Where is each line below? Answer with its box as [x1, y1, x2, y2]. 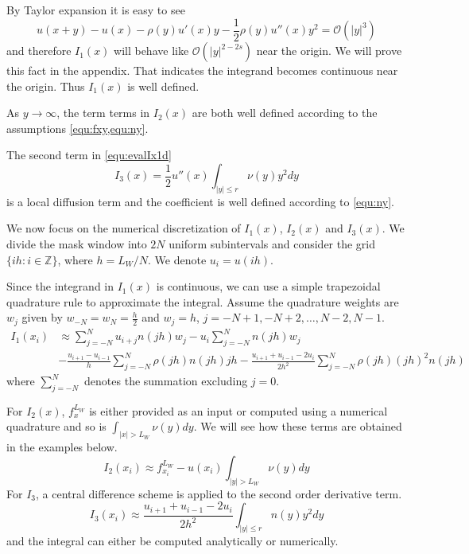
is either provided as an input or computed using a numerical [89, 402, 388, 419]
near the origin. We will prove [256, 42, 402, 59]
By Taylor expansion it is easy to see [6, 2, 185, 18]
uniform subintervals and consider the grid [169, 236, 376, 252]
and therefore [6, 42, 72, 59]
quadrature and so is [6, 418, 107, 435]
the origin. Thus [6, 77, 85, 94]
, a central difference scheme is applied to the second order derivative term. [36, 485, 402, 501]
